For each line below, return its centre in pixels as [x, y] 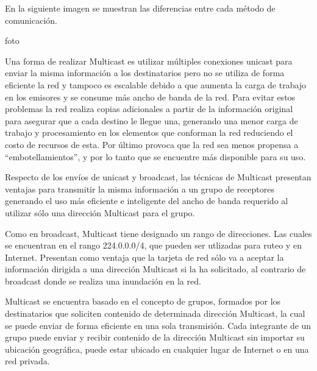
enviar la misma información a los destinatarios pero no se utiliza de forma [145, 73]
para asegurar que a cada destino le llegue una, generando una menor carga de [151, 120]
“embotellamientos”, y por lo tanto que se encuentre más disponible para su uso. [155, 156]
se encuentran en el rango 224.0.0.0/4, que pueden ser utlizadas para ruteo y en [153, 245]
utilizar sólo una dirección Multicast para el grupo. [100, 212]
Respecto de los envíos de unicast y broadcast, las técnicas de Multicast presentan [158, 177]
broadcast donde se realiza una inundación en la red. [103, 281]
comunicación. [31, 20]
